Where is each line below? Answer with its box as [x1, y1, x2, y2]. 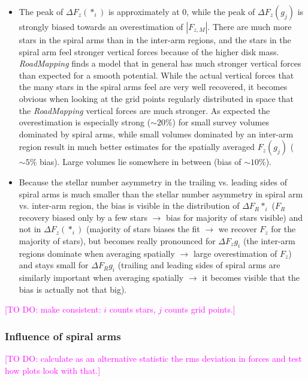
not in [19, 223, 41, 235]
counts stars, [109, 303, 156, 316]
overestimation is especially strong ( [19, 116, 151, 128]
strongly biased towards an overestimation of [19, 20, 183, 32]
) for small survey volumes [172, 116, 269, 128]
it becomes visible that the [202, 271, 300, 284]
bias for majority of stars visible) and [166, 211, 303, 223]
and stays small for [19, 259, 89, 271]
